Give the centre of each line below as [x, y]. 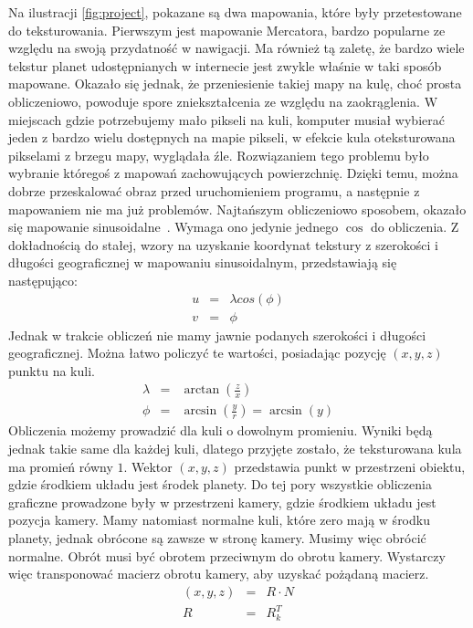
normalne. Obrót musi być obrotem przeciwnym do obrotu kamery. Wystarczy [227, 555]
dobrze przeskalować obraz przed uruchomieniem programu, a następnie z [214, 190]
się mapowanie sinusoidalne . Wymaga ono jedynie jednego [173, 227]
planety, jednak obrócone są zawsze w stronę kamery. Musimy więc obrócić [217, 537]
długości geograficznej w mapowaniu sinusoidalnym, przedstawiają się [203, 262]
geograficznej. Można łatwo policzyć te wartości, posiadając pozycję [197, 353]
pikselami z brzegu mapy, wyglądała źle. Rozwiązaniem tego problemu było [219, 155]
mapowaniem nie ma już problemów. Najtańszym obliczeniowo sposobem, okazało [237, 209]
